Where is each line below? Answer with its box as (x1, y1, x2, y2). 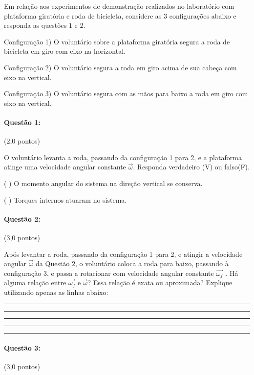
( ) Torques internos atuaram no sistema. (4, 194, 127, 205)
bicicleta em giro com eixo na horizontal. (4, 46, 126, 56)
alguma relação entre (4, 277, 66, 288)
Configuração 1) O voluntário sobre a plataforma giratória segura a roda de (4, 36, 230, 46)
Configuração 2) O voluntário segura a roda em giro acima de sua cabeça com (4, 62, 237, 72)
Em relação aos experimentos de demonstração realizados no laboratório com (4, 1, 234, 11)
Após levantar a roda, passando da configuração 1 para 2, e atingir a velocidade (4, 249, 243, 259)
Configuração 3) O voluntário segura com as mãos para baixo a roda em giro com (4, 88, 248, 99)
